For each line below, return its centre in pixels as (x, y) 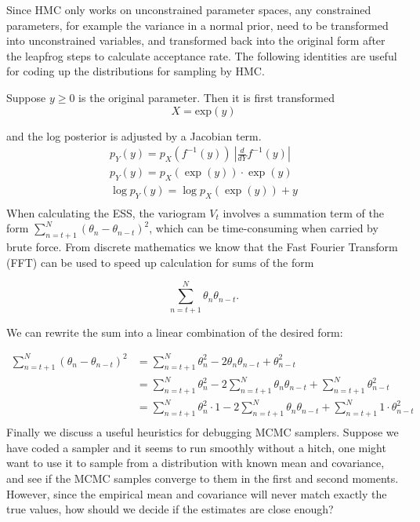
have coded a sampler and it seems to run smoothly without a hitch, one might (196, 447)
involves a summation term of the (303, 212)
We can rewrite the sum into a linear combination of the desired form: (175, 332)
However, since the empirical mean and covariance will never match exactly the (197, 493)
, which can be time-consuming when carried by (264, 228)
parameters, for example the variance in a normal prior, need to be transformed (197, 25)
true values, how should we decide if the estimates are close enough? (170, 509)
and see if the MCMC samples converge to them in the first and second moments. (203, 478)
